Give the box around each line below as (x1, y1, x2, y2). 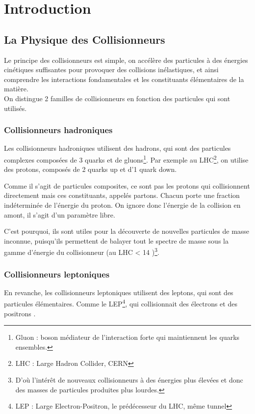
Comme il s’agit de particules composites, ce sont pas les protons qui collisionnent (4, 180, 250, 191)
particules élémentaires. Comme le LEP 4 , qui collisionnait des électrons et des (4, 297, 237, 309)
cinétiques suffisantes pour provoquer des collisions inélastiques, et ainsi (4, 64, 219, 75)
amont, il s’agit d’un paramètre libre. (4, 209, 115, 220)
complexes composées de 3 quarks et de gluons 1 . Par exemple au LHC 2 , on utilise (4, 153, 249, 165)
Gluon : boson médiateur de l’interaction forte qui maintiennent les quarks (15, 332, 240, 342)
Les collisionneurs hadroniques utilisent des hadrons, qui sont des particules (4, 143, 231, 153)
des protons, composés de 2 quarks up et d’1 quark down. (4, 164, 177, 174)
